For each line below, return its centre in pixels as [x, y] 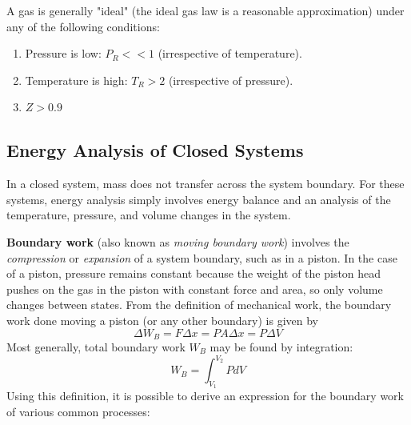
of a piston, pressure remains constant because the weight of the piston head [194, 273]
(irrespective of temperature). [230, 53]
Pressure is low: [63, 53]
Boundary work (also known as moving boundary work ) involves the [178, 241]
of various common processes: [78, 411]
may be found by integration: [281, 346]
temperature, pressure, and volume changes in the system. [149, 215]
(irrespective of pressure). [231, 80]
